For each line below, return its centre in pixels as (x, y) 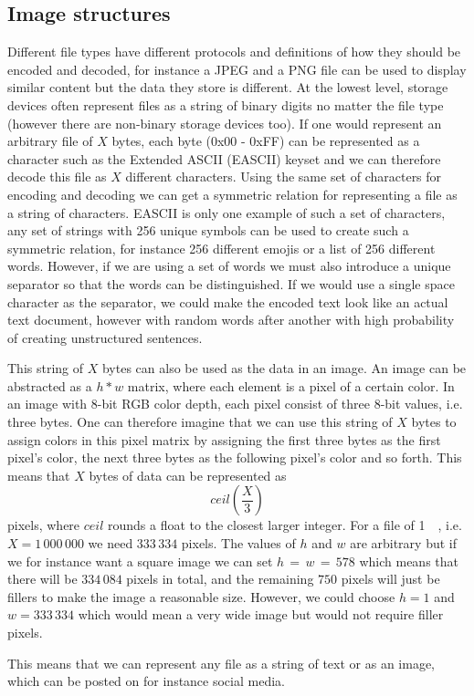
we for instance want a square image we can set (140, 561)
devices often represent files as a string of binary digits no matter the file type (226, 104)
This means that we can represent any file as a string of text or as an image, (221, 663)
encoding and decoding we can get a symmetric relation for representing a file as (232, 194)
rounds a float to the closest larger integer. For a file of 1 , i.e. (285, 525)
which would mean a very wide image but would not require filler (261, 614)
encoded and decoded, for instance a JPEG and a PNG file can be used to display (237, 69)
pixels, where (44, 525)
